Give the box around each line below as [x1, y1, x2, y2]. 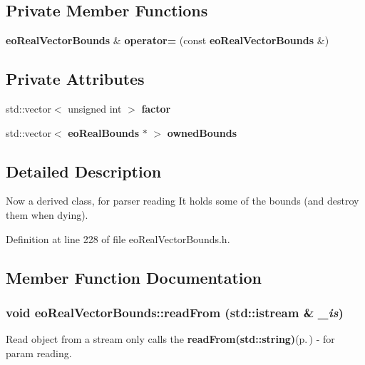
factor [141, 101, 171, 115]
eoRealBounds [68, 125, 140, 140]
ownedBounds [167, 125, 237, 140]
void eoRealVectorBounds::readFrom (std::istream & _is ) [6, 303, 344, 321]
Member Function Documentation [6, 266, 262, 288]
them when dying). [6, 207, 88, 222]
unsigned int [68, 101, 122, 115]
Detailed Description [6, 160, 162, 182]
